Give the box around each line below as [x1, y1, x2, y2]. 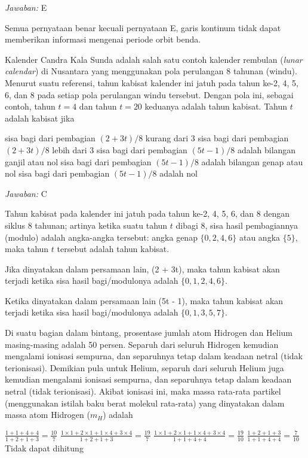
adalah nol [159, 167, 198, 180]
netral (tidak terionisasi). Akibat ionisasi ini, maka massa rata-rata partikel [5, 385, 281, 398]
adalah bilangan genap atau [201, 155, 303, 168]
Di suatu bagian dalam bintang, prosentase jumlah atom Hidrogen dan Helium [5, 326, 292, 339]
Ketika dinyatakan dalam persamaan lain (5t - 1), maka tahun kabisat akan [5, 294, 284, 307]
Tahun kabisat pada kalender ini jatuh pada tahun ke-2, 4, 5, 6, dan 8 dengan [5, 207, 289, 220]
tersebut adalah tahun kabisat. [57, 242, 170, 255]
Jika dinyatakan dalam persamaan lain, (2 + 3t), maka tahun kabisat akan [5, 262, 280, 275]
